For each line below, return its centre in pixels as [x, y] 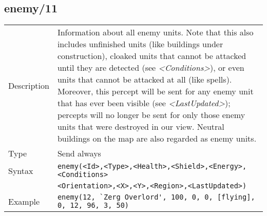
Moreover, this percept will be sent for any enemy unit [155, 91]
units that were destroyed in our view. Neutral [141, 127]
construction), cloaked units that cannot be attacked [152, 56]
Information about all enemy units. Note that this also [155, 32]
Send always [79, 153]
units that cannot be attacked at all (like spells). [145, 80]
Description [29, 85]
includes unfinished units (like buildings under [140, 44]
